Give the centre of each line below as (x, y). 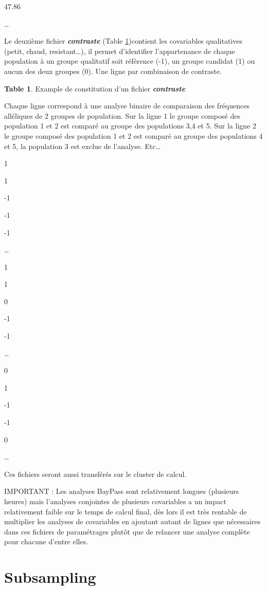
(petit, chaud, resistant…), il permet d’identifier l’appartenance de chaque (120, 51)
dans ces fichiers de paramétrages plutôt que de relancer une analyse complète (127, 531)
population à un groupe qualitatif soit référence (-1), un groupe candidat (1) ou (130, 61)
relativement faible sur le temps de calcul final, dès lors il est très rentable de (126, 511)
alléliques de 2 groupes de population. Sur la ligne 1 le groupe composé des (122, 115)
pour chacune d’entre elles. (46, 541)
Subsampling (50, 577)
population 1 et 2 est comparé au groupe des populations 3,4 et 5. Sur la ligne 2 (130, 126)
